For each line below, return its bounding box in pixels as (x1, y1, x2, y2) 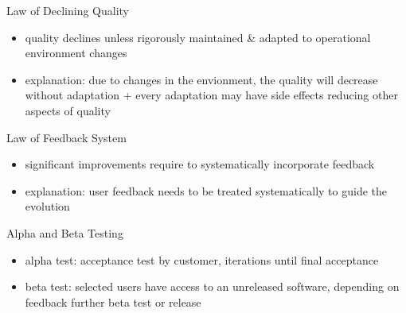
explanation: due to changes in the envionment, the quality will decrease (25, 71, 378, 87)
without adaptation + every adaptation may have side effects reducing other (25, 87, 398, 103)
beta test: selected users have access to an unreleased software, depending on (25, 278, 400, 295)
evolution (25, 198, 70, 214)
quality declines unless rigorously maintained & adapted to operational (25, 29, 371, 45)
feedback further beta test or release (25, 293, 201, 310)
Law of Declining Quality (6, 2, 130, 18)
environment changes (25, 44, 127, 61)
